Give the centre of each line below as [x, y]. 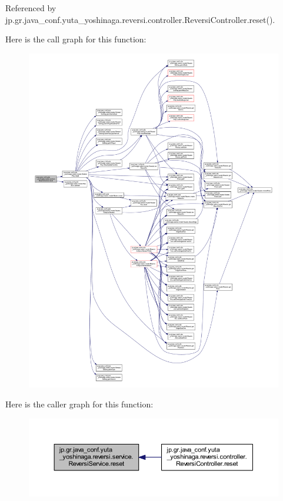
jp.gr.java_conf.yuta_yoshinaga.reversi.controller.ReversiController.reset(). [140, 19]
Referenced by [31, 8]
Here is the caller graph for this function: [79, 404]
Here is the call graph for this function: [76, 39]
